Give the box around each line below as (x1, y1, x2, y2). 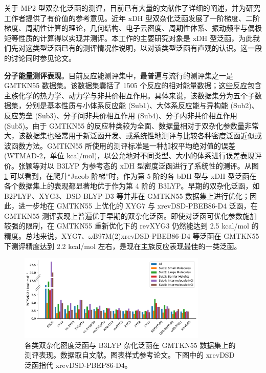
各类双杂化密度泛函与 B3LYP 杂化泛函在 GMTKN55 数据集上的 (25, 339, 236, 350)
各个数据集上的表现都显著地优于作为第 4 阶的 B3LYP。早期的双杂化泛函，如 (4, 180, 260, 191)
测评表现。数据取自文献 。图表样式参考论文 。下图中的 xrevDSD (25, 349, 235, 360)
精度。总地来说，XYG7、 (4, 231, 88, 241)
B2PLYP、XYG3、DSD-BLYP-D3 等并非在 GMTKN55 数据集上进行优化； (4, 190, 250, 201)
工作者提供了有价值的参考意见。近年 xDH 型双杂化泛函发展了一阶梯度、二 (4, 12, 253, 23)
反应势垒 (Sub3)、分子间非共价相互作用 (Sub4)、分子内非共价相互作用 (4, 110, 237, 120)
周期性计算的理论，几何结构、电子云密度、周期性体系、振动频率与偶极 (25, 23, 262, 33)
